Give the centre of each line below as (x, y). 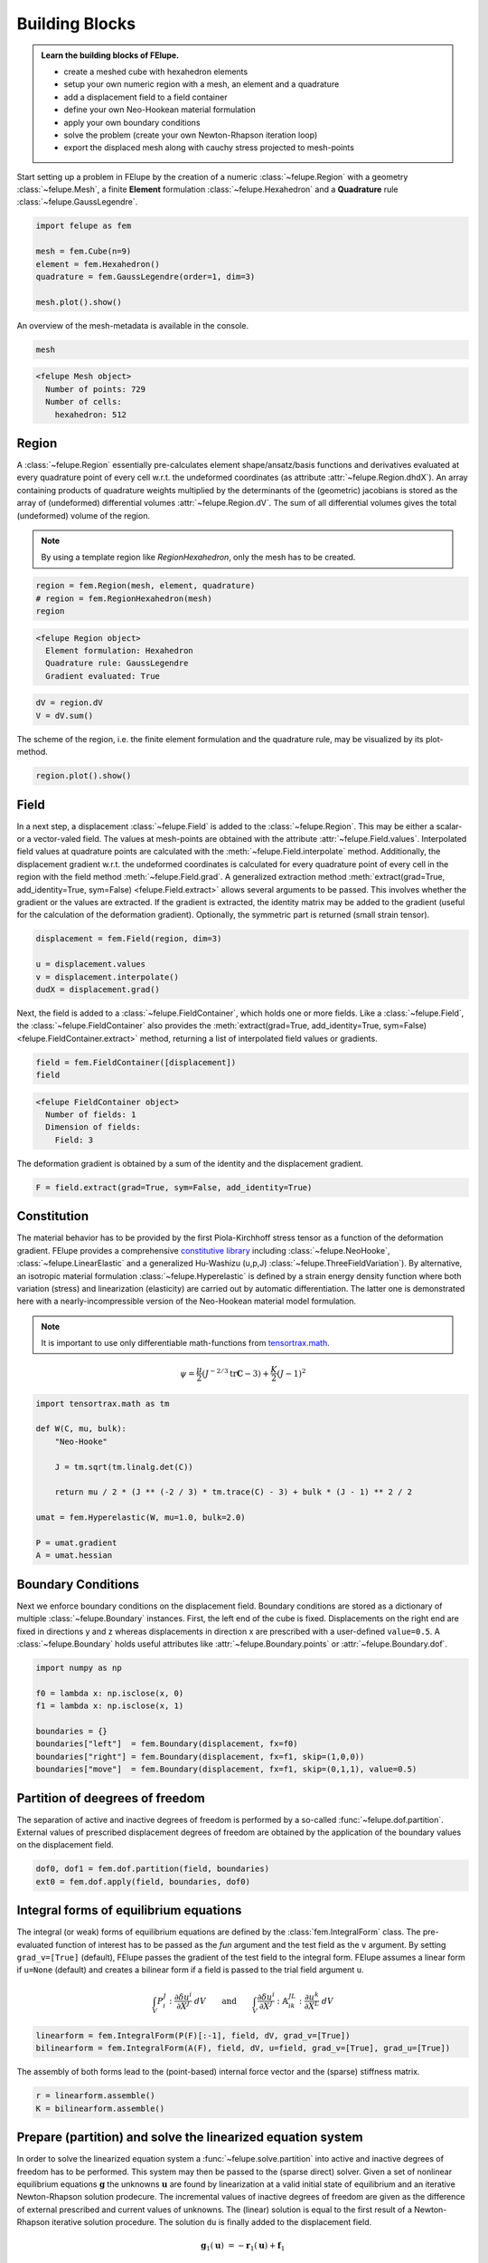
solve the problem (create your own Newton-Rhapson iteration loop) (191, 135)
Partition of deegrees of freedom (111, 1798)
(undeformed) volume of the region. (84, 515)
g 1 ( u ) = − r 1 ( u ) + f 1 (243, 2247)
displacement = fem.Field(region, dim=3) (129, 939)
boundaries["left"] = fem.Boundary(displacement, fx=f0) (167, 1744)
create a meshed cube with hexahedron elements (156, 72)
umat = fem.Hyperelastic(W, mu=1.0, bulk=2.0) (141, 1518)
